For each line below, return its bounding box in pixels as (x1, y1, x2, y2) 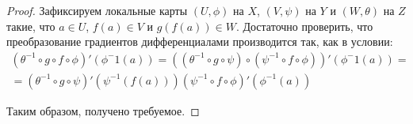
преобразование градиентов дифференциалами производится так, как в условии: (6, 33, 393, 50)
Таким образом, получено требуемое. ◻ (6, 102, 200, 118)
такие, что (6, 17, 55, 34)
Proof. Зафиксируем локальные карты (6, 2, 188, 18)
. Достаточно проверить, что (235, 17, 373, 34)
